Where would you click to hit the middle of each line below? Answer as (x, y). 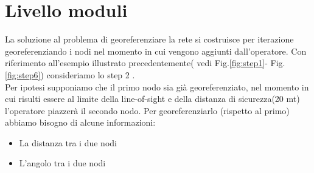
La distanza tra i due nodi (68, 142)
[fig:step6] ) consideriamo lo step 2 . (70, 74)
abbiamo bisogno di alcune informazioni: (80, 122)
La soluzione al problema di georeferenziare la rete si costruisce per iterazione (149, 39)
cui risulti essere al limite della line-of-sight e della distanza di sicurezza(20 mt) (152, 99)
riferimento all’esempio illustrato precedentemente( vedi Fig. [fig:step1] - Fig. (145, 63)
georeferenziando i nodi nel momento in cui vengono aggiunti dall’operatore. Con (156, 51)
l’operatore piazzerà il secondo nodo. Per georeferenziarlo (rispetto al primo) (147, 110)
